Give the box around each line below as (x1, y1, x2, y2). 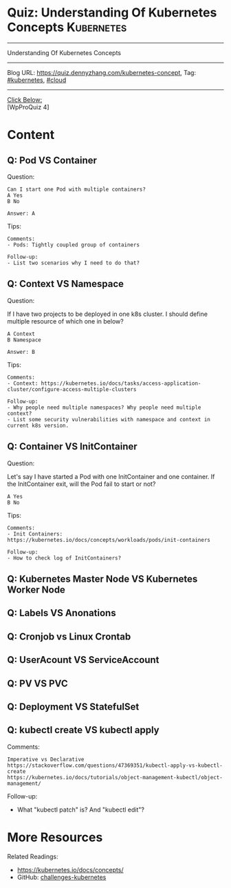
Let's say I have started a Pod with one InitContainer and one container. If (7, 472, 215, 480)
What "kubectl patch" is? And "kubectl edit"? (16, 805, 144, 814)
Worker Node (7, 584, 65, 595)
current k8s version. (7, 422, 69, 429)
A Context (7, 330, 36, 337)
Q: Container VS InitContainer (7, 441, 137, 452)
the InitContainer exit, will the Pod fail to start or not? (7, 480, 156, 488)
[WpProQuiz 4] (7, 103, 49, 111)
